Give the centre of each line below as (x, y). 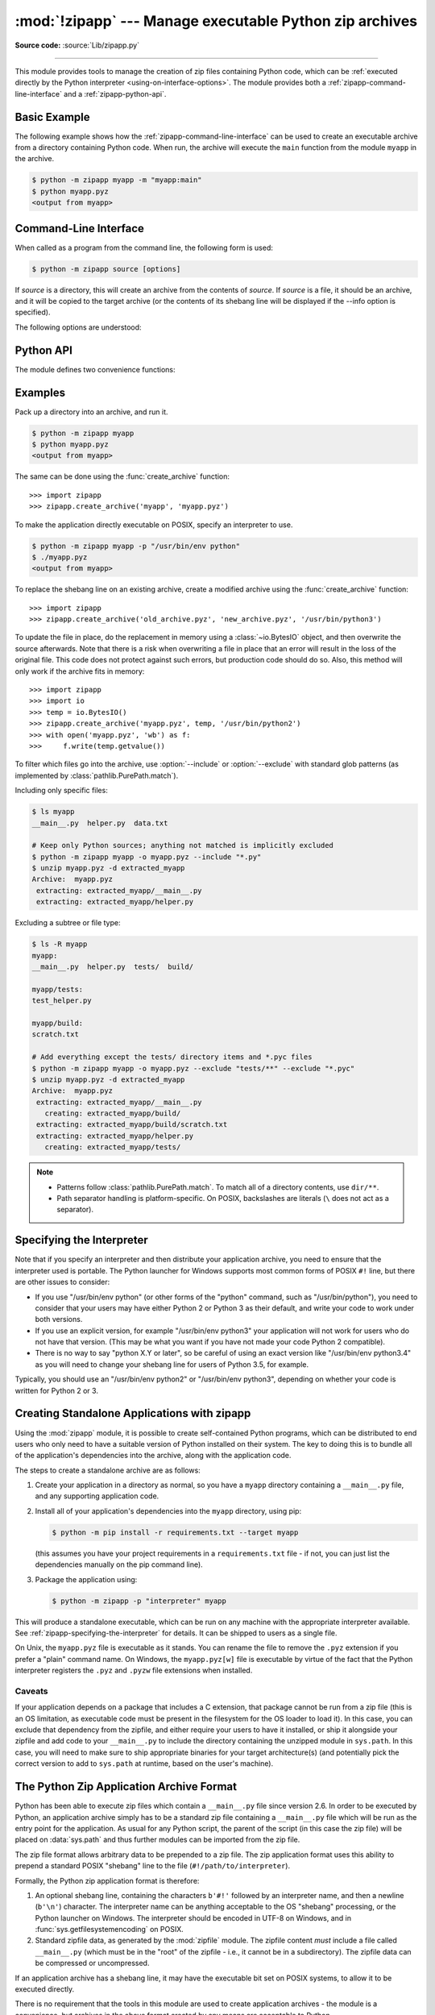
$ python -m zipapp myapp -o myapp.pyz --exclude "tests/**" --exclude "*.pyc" (193, 1068)
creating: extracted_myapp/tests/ (113, 1147)
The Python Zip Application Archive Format (126, 1786)
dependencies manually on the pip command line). (119, 1564)
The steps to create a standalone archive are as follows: (108, 1470)
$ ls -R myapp (60, 944)
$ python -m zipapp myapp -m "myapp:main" (117, 180)
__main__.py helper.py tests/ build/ (112, 967)
